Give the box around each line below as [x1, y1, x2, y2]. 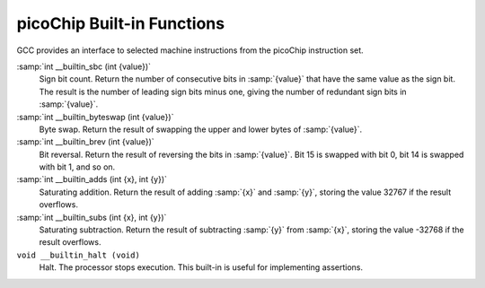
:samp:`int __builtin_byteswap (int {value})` [16, 111, 174, 122]
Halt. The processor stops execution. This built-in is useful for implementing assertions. [39, 262, 364, 273]
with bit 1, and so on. [39, 161, 116, 172]
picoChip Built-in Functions [16, 13, 225, 33]
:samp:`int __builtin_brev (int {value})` [16, 136, 154, 147]
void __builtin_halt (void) [16, 249, 141, 260]
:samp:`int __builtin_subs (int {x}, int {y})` [16, 212, 167, 223]
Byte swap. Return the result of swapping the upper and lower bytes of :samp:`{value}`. [39, 124, 363, 135]
